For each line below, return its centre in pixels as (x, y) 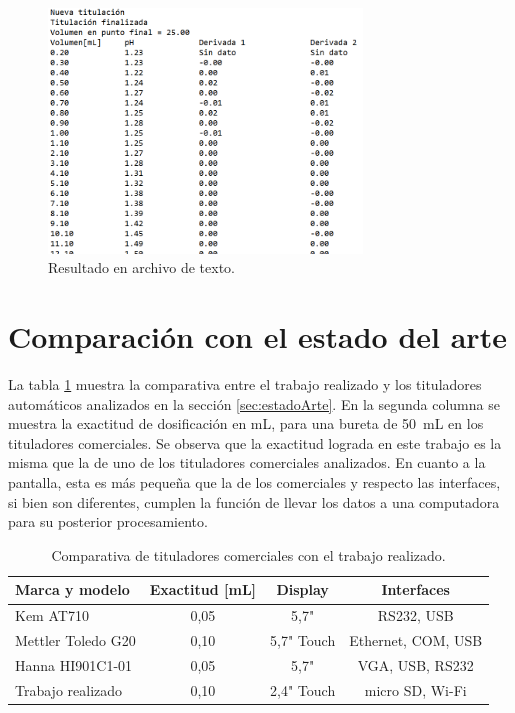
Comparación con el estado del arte (257, 336)
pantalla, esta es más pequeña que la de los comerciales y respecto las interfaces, (254, 482)
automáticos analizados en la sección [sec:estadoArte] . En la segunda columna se (254, 403)
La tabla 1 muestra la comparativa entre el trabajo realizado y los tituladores (245, 384)
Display (302, 589)
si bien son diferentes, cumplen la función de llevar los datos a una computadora (254, 501)
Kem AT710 (52, 615)
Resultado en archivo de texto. (141, 267)
